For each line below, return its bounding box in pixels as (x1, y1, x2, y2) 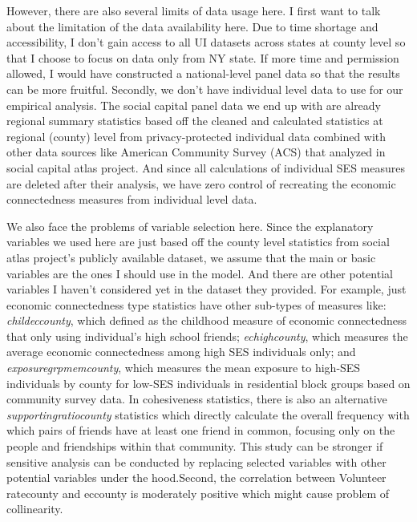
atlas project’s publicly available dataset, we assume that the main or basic (6, 249, 376, 265)
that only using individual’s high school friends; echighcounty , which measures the (6, 327, 408, 344)
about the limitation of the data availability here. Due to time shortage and (6, 18, 379, 34)
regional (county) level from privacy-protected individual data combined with (6, 127, 387, 144)
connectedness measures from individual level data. (6, 191, 257, 208)
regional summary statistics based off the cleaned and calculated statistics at (6, 112, 383, 129)
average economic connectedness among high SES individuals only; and (6, 343, 356, 360)
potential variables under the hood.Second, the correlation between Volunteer (6, 469, 387, 486)
